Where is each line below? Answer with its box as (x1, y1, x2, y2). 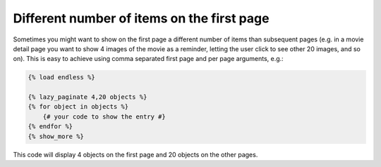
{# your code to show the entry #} (42, 112, 166, 121)
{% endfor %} (28, 123, 73, 131)
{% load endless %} (28, 74, 95, 81)
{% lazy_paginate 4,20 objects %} (28, 93, 147, 101)
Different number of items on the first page (13, 11, 270, 26)
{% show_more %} (28, 132, 85, 140)
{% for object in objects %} (28, 102, 129, 111)
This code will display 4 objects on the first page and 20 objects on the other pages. (13, 150, 258, 159)
